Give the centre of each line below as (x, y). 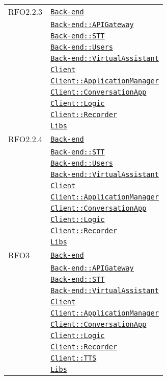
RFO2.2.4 (25, 139)
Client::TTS (74, 358)
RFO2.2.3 (25, 12)
